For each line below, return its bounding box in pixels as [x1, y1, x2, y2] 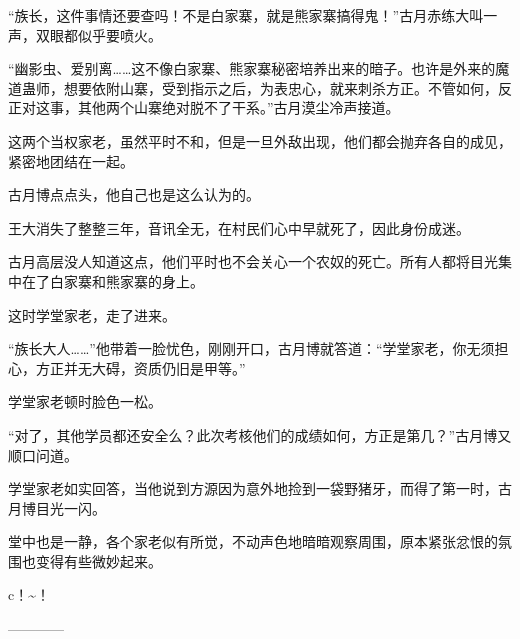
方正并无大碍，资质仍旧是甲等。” [35, 357, 246, 378]
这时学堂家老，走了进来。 [8, 304, 176, 325]
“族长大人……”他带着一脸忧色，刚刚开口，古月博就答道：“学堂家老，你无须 [8, 338, 495, 359]
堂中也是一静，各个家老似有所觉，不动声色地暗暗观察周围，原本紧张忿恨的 [8, 531, 498, 552]
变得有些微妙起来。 [35, 550, 162, 571]
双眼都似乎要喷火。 [35, 24, 162, 45]
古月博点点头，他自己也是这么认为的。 [8, 184, 260, 205]
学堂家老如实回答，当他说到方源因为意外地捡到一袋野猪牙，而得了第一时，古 [8, 478, 512, 499]
